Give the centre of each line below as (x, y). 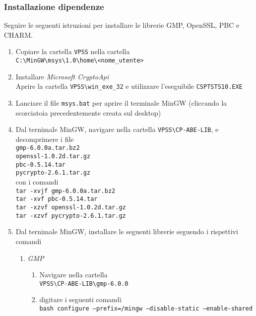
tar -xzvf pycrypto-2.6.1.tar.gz (71, 216)
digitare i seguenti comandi (80, 299)
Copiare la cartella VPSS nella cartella (73, 51)
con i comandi (37, 182)
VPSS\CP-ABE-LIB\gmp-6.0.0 (84, 284)
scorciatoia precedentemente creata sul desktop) (88, 112)
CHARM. (19, 34)
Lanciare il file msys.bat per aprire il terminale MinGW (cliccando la (121, 102)
